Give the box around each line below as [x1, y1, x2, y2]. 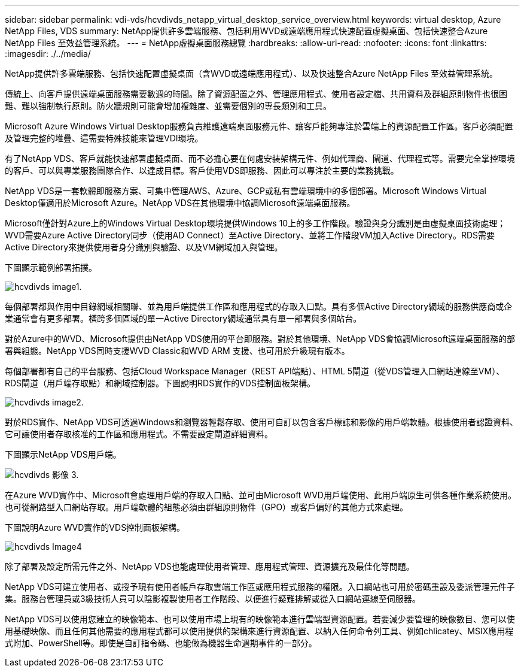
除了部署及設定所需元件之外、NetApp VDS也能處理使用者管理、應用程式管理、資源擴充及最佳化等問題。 [5, 561, 415, 571]
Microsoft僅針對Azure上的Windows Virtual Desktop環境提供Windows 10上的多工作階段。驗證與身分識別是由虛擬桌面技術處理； [5, 218, 506, 228]
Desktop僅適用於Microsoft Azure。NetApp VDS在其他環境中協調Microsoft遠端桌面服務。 [5, 198, 355, 208]
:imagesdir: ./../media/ [5, 49, 91, 59]
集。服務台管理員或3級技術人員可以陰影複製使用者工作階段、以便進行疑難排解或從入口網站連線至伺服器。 [5, 594, 421, 604]
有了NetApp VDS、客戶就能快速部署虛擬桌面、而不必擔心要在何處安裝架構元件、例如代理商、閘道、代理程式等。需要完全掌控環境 [5, 153, 515, 164]
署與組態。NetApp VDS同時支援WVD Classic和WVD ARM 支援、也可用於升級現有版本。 [5, 346, 350, 356]
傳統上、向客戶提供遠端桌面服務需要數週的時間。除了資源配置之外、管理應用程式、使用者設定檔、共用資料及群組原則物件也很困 [5, 89, 507, 99]
